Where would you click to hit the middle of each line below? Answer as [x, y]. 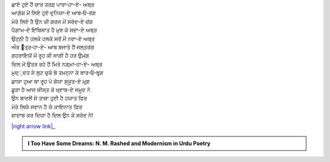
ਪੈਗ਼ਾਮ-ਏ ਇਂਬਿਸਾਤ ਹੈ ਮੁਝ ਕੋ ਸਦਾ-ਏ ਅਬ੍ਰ [54, 30]
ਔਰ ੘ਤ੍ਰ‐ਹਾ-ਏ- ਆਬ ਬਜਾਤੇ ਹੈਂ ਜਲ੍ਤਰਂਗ [53, 47]
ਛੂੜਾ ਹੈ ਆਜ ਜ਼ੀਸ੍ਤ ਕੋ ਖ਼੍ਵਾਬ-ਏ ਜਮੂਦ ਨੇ [51, 90]
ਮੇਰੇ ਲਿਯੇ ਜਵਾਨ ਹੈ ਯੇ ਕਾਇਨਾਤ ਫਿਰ [47, 107]
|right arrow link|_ [33, 126]
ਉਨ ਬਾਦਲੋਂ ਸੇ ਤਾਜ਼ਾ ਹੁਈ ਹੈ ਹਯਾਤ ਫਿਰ [49, 98]
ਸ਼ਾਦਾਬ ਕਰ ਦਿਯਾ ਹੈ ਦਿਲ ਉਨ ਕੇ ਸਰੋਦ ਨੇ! [52, 115]
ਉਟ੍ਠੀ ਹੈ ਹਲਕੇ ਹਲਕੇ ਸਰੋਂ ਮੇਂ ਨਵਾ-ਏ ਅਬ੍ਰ [53, 38]
